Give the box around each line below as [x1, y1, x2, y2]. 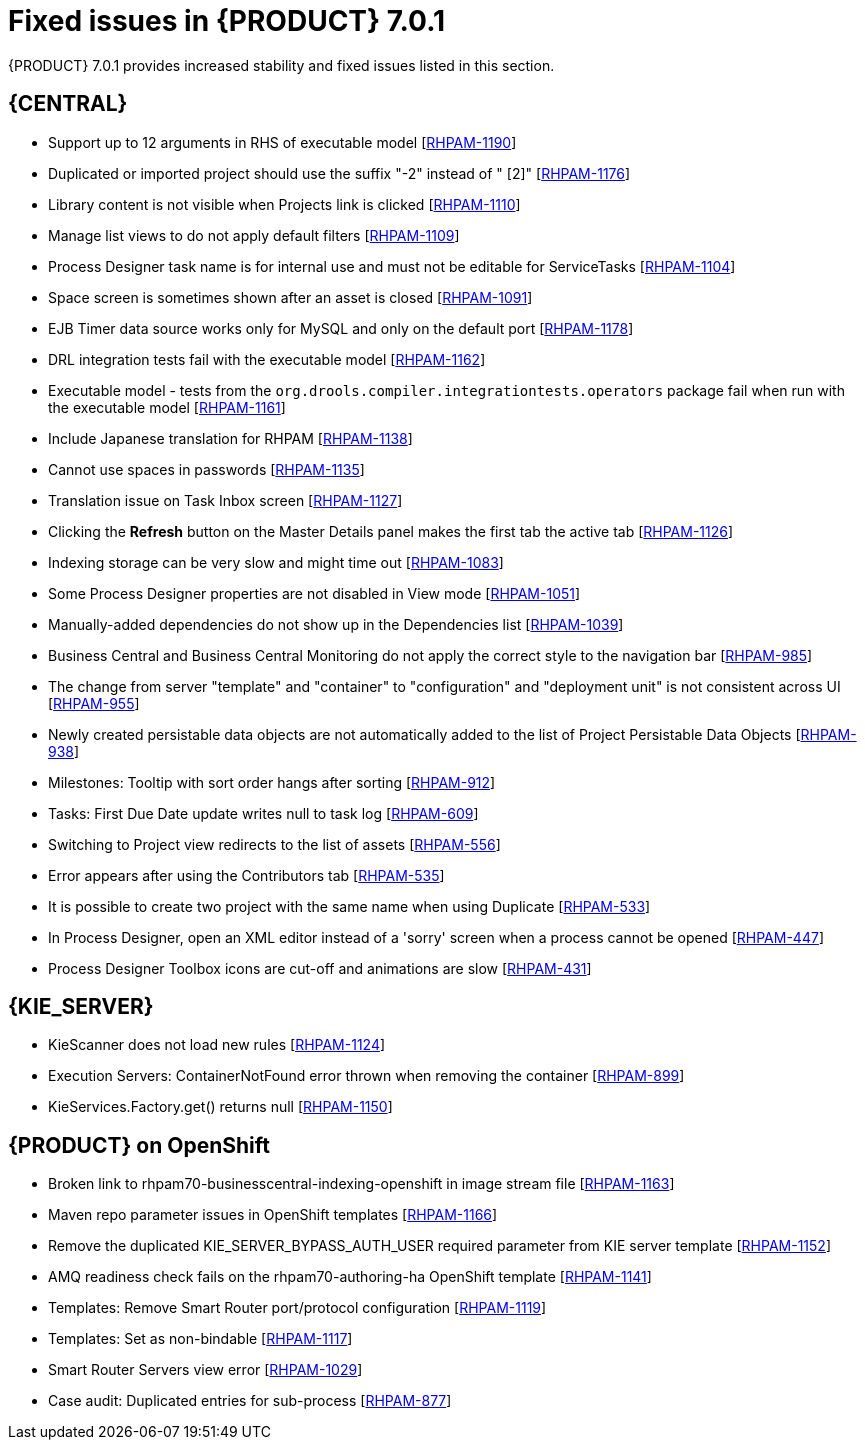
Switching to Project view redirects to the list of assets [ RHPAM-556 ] [48, 835, 501, 853]
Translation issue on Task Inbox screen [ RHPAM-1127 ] [48, 491, 403, 509]
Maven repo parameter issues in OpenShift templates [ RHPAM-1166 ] [48, 1206, 498, 1224]
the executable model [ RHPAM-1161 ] [48, 398, 286, 416]
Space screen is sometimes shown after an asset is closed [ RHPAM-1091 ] [48, 288, 533, 306]
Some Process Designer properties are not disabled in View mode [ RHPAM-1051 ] [48, 584, 581, 602]
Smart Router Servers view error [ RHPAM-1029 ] [48, 1361, 363, 1379]
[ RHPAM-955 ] [48, 694, 140, 712]
